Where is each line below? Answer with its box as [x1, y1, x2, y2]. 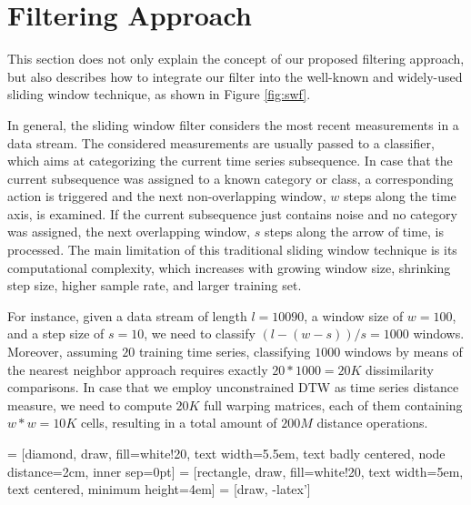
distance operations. [316, 413, 428, 432]
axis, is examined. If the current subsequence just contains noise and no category [7, 204, 457, 223]
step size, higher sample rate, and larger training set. [7, 276, 302, 295]
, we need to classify [144, 324, 256, 343]
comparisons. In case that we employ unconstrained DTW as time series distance [7, 378, 459, 397]
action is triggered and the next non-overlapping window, [7, 187, 326, 206]
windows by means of [344, 342, 463, 361]
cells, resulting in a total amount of [80, 413, 277, 432]
